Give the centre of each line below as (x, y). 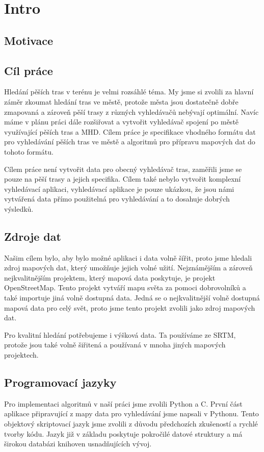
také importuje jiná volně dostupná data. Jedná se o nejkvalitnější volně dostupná (132, 298)
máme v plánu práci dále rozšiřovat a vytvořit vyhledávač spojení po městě (122, 122)
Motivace (29, 40)
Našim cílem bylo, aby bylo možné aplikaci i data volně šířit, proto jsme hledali (128, 257)
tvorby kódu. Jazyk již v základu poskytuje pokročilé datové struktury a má (123, 433)
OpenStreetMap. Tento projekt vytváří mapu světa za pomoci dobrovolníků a (125, 287)
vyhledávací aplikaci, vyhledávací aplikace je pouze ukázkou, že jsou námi (119, 189)
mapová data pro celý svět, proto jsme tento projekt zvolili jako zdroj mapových (130, 307)
